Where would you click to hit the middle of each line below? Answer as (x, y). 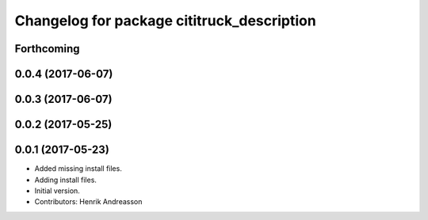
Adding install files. (65, 180)
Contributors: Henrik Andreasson (88, 202)
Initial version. (57, 191)
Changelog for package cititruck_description (165, 21)
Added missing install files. (78, 169)
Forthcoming (47, 49)
